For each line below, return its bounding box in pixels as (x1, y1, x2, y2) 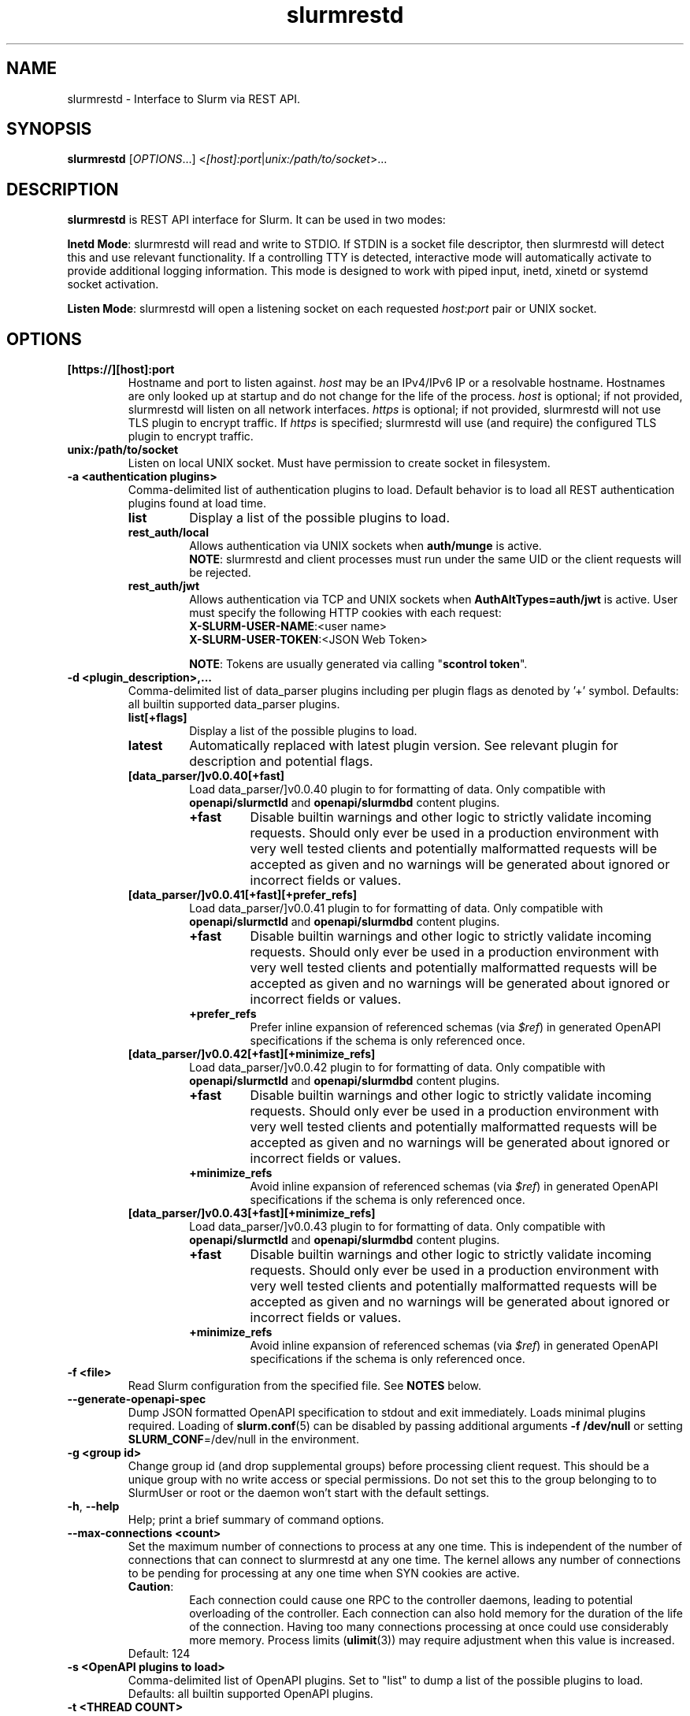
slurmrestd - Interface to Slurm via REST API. (67, 91, 301, 106)
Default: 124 (128, 1647, 191, 1661)
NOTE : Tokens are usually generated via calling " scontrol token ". (189, 657, 528, 671)
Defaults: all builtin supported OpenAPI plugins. (128, 1687, 373, 1701)
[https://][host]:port (67, 362, 175, 377)
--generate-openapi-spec (67, 1392, 206, 1406)
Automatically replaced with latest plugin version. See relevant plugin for (189, 737, 618, 754)
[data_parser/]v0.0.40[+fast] (128, 769, 285, 783)
